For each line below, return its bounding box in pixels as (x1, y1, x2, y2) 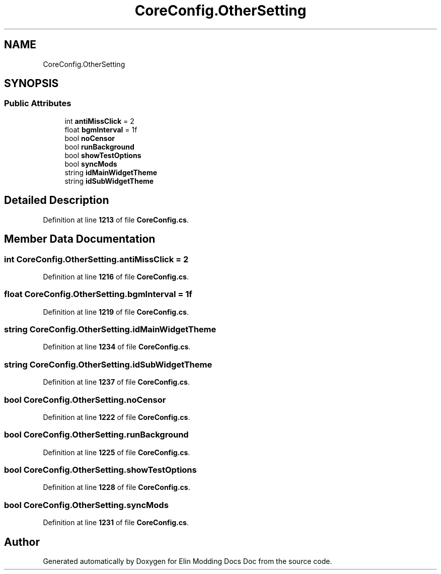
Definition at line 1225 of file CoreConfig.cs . (43, 448, 190, 457)
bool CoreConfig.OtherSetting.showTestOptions (4, 465, 197, 475)
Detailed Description (4, 194, 109, 207)
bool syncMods (64, 159, 117, 168)
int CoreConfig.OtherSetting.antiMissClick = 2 (4, 254, 189, 264)
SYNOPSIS (4, 77, 59, 90)
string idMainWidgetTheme (64, 168, 158, 177)
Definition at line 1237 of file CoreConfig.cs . (43, 378, 190, 387)
